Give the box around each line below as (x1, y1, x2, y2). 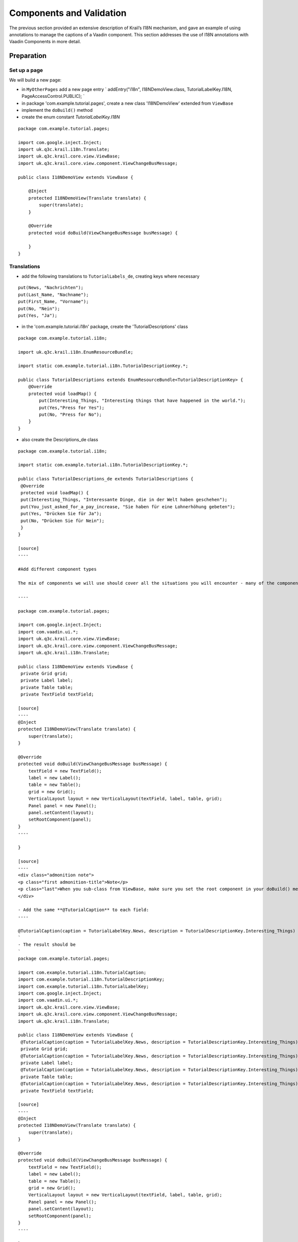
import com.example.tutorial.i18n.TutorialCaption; (18, 969, 147, 975)
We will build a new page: (9, 77, 62, 83)
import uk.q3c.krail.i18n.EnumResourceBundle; (18, 349, 134, 355)
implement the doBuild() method (21, 107, 93, 113)
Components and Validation (9, 7, 127, 18)
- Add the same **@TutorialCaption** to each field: (18, 907, 149, 913)
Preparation (9, 52, 47, 60)
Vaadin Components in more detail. (9, 39, 81, 45)
